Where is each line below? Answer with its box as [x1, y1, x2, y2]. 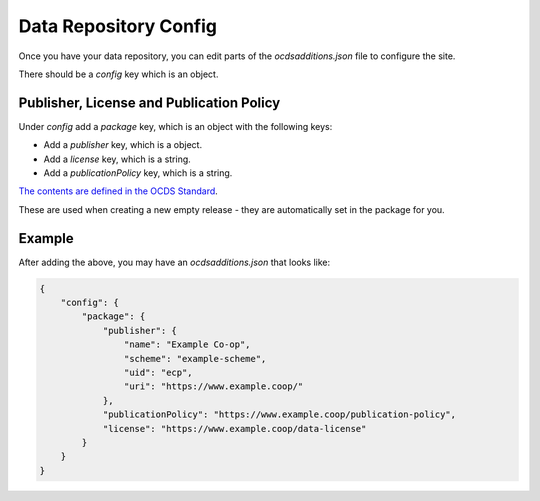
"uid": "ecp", [123, 367, 194, 379]
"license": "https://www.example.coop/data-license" [102, 423, 367, 434]
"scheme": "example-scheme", [123, 353, 267, 364]
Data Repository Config [18, 15, 218, 37]
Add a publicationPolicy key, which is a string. [43, 167, 233, 179]
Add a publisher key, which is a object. [43, 139, 203, 151]
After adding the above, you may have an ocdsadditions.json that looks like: [18, 256, 331, 268]
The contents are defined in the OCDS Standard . [18, 185, 219, 197]
